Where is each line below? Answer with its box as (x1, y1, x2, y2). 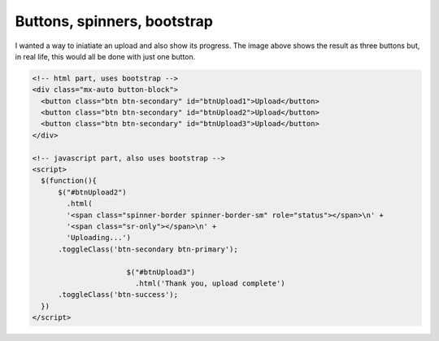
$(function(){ (41, 176, 98, 186)
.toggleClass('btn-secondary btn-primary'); (58, 244, 239, 254)
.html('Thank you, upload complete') (134, 278, 285, 288)
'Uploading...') (66, 233, 132, 243)
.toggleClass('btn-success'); (58, 290, 179, 299)
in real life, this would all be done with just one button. (15, 51, 196, 61)
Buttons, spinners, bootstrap (15, 12, 213, 30)
